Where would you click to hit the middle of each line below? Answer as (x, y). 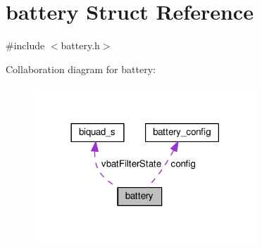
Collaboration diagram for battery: (81, 69)
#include (25, 45)
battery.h (80, 45)
